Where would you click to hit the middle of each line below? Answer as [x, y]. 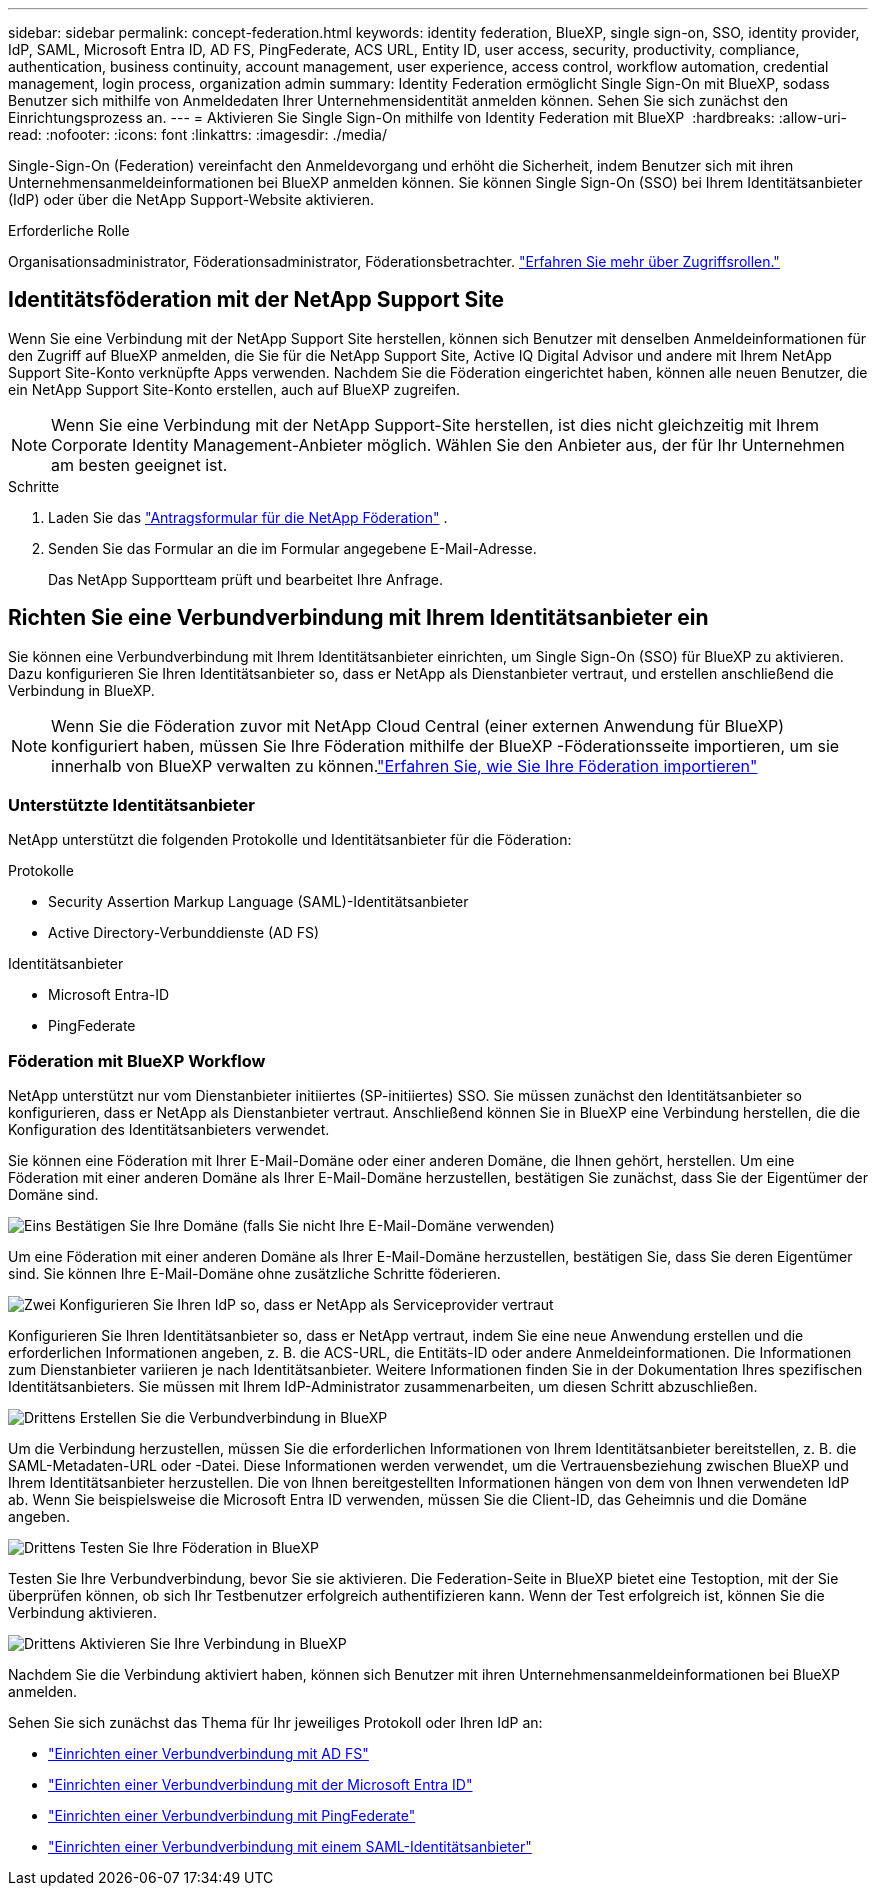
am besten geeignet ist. [139, 464]
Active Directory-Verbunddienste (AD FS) [184, 933]
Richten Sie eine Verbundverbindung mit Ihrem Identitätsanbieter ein [358, 618]
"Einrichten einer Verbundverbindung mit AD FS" [208, 1754]
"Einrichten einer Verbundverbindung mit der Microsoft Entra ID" [260, 1785]
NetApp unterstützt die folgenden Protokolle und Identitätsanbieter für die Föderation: [290, 840]
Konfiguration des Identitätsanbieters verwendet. [169, 1130]
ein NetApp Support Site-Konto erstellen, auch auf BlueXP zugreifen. [234, 389]
